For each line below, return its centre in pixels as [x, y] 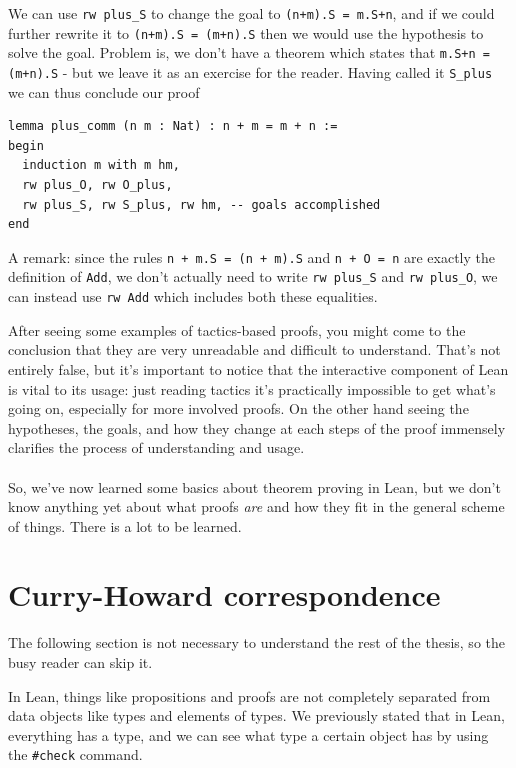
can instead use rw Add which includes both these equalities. [193, 296]
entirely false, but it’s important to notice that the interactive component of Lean [258, 368]
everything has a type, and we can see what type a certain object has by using [248, 734]
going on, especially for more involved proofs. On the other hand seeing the [238, 408]
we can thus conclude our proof [104, 91]
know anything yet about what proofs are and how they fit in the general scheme [256, 506]
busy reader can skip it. [80, 662]
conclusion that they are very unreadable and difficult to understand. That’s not [254, 349]
